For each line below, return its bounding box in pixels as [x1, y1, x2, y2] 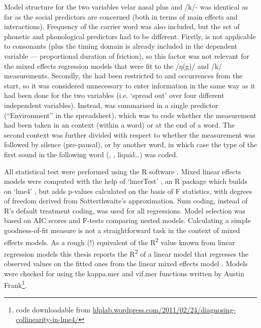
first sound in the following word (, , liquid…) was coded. [4, 149, 178, 159]
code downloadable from [16, 304, 91, 314]
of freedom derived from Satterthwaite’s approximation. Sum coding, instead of [4, 195, 248, 206]
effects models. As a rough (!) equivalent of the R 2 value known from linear [4, 235, 235, 247]
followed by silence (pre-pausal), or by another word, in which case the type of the [4, 139, 257, 150]
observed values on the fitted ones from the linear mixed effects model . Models [4, 258, 248, 269]
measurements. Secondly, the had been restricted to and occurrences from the [4, 70, 242, 81]
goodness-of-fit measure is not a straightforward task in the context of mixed [4, 225, 240, 236]
